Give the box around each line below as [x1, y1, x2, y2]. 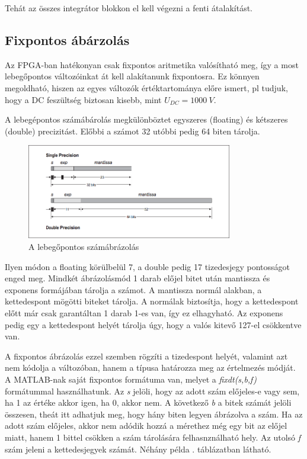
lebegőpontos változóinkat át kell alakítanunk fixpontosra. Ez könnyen [5, 70, 260, 82]
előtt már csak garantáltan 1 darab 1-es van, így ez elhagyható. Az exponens [5, 307, 283, 319]
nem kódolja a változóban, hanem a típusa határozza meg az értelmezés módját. [5, 361, 296, 374]
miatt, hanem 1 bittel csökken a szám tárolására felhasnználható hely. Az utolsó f [5, 431, 301, 443]
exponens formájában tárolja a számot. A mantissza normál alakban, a [5, 283, 262, 296]
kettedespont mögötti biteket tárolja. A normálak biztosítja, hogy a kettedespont [5, 295, 299, 307]
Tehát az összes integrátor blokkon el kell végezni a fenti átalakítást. [5, 2, 253, 14]
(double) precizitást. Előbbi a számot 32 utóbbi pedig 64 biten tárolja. [5, 124, 260, 137]
